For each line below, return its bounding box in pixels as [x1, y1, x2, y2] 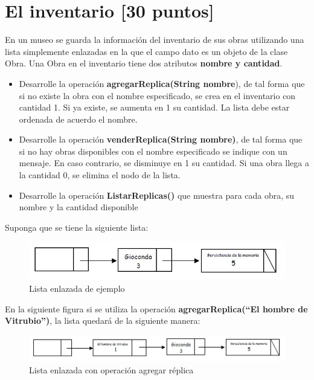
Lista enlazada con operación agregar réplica [29, 364, 194, 376]
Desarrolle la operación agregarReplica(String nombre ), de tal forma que [19, 77, 305, 89]
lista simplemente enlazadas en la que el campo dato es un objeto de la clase [5, 45, 288, 57]
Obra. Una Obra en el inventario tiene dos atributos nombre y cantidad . [5, 57, 283, 69]
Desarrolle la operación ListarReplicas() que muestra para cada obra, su [19, 188, 295, 201]
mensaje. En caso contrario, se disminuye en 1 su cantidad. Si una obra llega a [19, 156, 309, 169]
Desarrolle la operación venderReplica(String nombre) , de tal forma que [19, 133, 303, 146]
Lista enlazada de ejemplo [29, 282, 125, 295]
